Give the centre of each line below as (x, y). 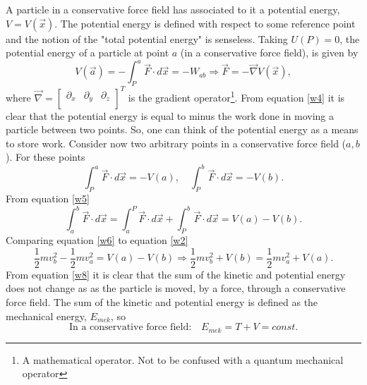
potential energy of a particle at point (88, 53)
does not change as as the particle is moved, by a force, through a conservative (176, 288)
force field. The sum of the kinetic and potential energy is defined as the (162, 301)
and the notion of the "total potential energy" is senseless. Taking (147, 38)
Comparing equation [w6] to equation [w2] (97, 240)
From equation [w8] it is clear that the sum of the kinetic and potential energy (176, 274)
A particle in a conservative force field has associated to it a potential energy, (173, 9)
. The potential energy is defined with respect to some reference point (205, 23)
